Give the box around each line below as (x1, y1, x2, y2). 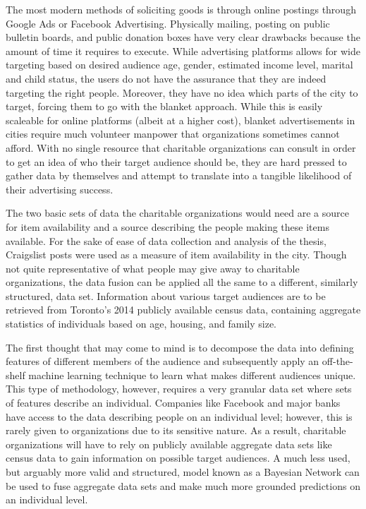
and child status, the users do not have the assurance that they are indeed (6, 71, 327, 85)
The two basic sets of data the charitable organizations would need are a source (6, 205, 349, 220)
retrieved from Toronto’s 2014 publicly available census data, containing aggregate (6, 302, 361, 317)
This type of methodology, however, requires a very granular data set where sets (6, 381, 352, 396)
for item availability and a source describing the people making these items (6, 219, 329, 234)
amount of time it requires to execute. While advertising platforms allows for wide (6, 43, 360, 58)
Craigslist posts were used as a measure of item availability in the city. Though (6, 247, 347, 262)
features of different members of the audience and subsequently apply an (6, 354, 319, 369)
